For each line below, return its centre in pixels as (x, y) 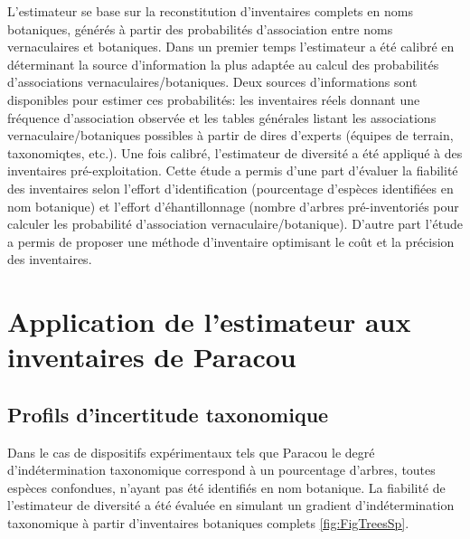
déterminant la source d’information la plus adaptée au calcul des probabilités (223, 64)
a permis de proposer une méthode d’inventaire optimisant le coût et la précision (231, 241)
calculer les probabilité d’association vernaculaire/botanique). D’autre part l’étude (235, 224)
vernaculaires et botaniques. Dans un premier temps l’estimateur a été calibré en (231, 47)
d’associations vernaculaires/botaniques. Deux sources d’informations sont (212, 82)
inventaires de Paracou (152, 357)
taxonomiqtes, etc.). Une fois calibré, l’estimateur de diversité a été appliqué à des (235, 152)
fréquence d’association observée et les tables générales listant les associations (222, 117)
